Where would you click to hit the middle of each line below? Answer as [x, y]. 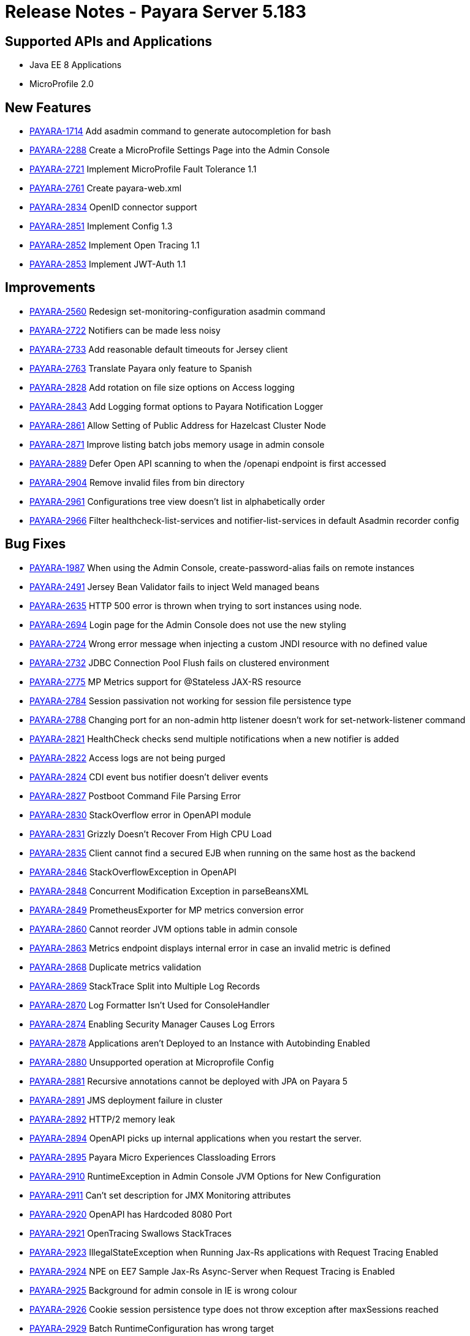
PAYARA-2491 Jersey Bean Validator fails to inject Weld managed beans [175, 586]
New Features [48, 107]
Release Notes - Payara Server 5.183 [156, 12]
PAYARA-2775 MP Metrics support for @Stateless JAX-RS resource [165, 681]
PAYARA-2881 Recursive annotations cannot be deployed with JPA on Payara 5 [189, 1081]
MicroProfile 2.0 [62, 84]
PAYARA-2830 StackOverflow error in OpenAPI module [140, 815]
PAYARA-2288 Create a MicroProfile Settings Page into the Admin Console [180, 150]
